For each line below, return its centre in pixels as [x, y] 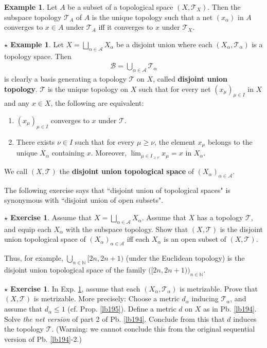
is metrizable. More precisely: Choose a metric [106, 298]
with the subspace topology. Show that [127, 229]
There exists [35, 141]
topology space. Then [38, 56]
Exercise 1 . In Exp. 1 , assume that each [75, 288]
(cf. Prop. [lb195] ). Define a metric [122, 309]
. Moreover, [109, 153]
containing [68, 153]
